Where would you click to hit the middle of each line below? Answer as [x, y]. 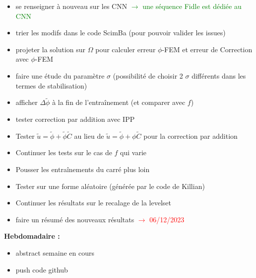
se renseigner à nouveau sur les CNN [71, 6]
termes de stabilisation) [51, 85]
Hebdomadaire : [32, 236]
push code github [42, 269]
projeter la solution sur [51, 49]
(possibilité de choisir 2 [148, 75]
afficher [27, 102]
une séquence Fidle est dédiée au [192, 6]
